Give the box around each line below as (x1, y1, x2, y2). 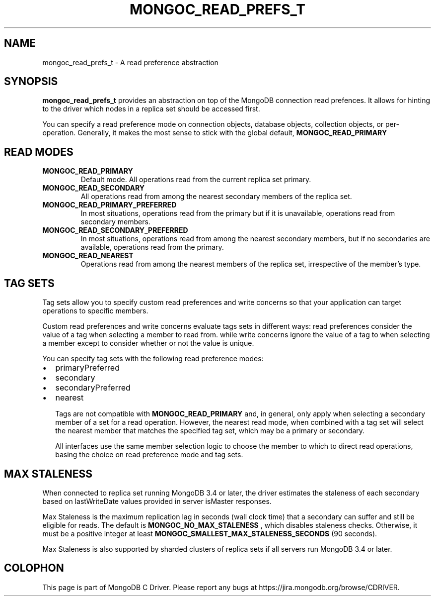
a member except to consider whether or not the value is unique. (42, 339, 254, 348)
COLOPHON (4, 562, 64, 575)
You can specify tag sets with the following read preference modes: (42, 354, 264, 363)
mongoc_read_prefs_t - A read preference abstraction (42, 58, 218, 67)
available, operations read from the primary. (80, 243, 224, 252)
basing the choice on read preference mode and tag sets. (55, 450, 243, 459)
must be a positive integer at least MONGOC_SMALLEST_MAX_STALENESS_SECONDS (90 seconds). (42, 529, 377, 538)
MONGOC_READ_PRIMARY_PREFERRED (42, 200, 177, 209)
